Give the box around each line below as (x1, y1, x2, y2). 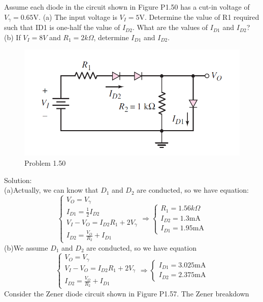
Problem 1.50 (24, 157, 66, 168)
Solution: (4, 174, 32, 185)
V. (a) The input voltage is (33, 11, 117, 22)
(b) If (4, 32, 21, 42)
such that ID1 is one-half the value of (4, 22, 120, 33)
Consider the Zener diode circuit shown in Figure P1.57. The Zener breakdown (4, 288, 249, 298)
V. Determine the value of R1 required (139, 11, 259, 22)
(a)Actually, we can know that (4, 185, 98, 195)
